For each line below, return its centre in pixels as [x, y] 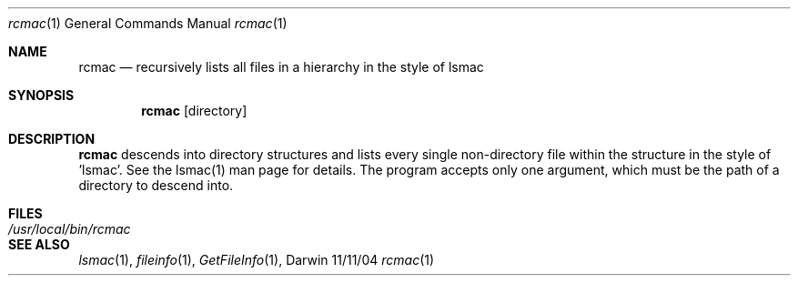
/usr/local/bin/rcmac [70, 229]
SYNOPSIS [41, 95]
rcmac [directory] [194, 111]
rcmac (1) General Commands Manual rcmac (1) [148, 23]
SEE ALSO [39, 244]
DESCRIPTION [52, 139]
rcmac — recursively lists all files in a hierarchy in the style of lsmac [281, 67]
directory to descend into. [156, 185]
